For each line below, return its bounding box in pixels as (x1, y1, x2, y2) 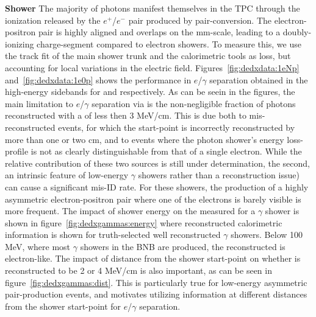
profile (5, 145, 29, 158)
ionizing (5, 37, 34, 50)
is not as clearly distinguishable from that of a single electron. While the (31, 145, 302, 158)
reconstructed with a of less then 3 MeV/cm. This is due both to (5, 109, 246, 122)
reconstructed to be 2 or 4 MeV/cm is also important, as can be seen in (5, 264, 272, 277)
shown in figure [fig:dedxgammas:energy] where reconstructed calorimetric (5, 216, 282, 229)
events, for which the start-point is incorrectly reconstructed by (58, 120, 295, 133)
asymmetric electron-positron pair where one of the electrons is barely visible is (5, 192, 301, 205)
